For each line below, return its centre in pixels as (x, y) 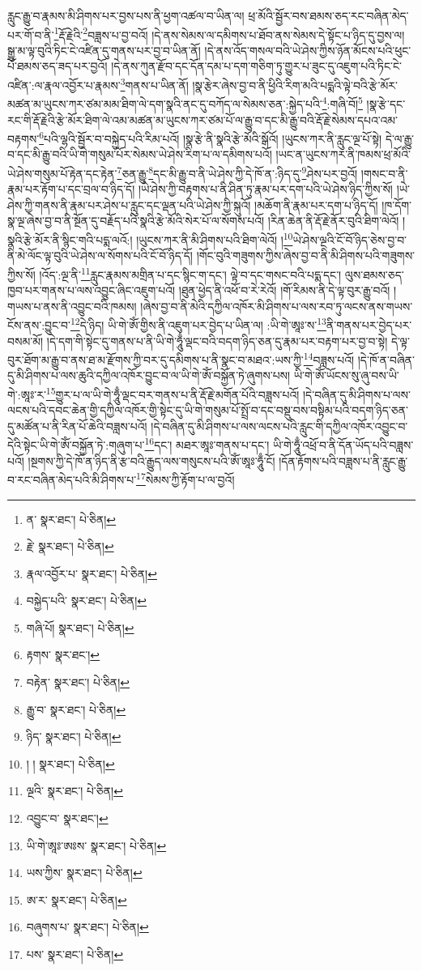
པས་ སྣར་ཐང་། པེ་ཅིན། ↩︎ (75, 954)
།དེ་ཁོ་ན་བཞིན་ (386, 359)
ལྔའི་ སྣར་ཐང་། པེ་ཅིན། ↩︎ (75, 791)
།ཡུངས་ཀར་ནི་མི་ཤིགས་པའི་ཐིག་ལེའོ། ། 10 (215, 238)
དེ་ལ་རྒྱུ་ (400, 138)
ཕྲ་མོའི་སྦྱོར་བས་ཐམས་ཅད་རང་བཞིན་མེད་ (328, 15)
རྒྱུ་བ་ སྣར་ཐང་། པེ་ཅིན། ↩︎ (76, 709)
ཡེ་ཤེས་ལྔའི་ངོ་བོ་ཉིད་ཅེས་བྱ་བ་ (350, 239)
